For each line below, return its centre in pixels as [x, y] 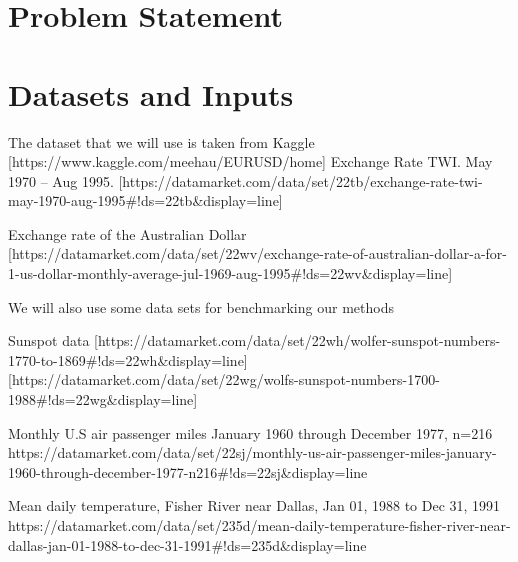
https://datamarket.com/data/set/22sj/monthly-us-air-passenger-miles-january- [252, 452]
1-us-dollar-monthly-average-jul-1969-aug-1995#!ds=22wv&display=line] [230, 273]
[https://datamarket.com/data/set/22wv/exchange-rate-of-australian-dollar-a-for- [257, 253]
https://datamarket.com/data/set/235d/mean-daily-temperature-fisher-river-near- [259, 525]
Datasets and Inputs [151, 93]
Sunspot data [49, 340]
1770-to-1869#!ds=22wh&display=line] [128, 359]
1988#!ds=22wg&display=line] [103, 399]
